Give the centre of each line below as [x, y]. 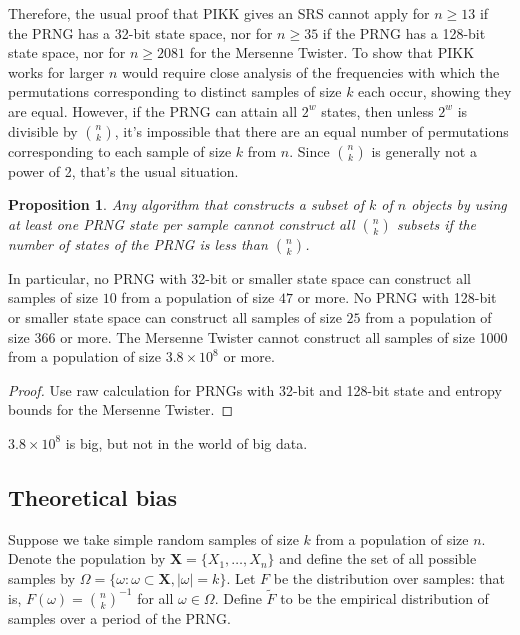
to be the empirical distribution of [384, 597]
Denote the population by [87, 558]
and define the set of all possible [378, 558]
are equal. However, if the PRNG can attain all [153, 110]
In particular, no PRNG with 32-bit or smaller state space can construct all [239, 277]
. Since [309, 150]
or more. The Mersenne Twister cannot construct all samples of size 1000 [284, 336]
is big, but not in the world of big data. [186, 442]
